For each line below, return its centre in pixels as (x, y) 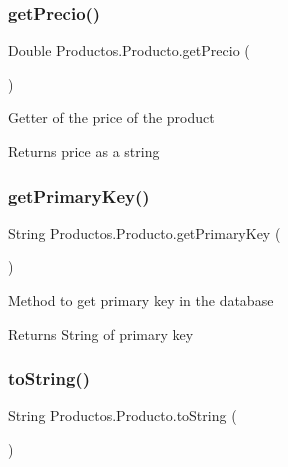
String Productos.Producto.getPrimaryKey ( (144, 232)
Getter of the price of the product (111, 117)
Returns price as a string (84, 151)
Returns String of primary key (101, 333)
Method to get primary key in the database (141, 300)
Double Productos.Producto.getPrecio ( (129, 50)
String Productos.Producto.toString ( (122, 415)
